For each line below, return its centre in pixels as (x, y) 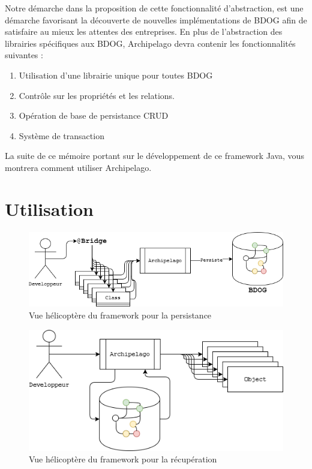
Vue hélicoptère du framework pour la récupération (123, 459)
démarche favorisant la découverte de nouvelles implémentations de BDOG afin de (156, 19)
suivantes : (24, 55)
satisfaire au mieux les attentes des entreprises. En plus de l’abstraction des (144, 31)
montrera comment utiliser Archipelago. (78, 167)
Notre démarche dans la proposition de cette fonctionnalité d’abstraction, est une (154, 8)
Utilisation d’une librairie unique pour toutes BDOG (116, 75)
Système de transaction (61, 135)
